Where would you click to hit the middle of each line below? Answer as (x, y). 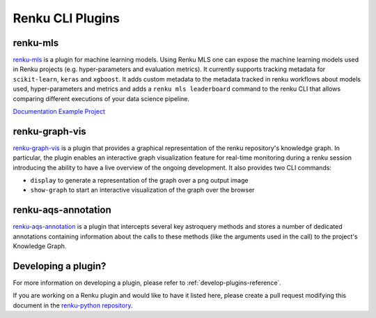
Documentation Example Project (59, 112)
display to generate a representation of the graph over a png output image (139, 181)
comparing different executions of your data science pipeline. (101, 98)
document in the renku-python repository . (73, 305)
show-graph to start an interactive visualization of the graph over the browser (142, 190)
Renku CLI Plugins (66, 18)
